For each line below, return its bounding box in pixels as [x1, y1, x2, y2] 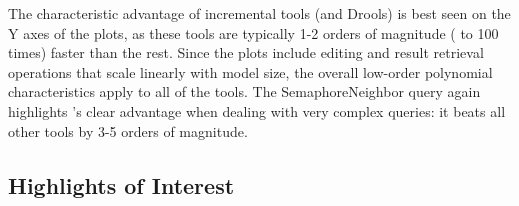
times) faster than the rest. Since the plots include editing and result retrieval [8, 42, 484, 63]
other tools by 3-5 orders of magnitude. [8, 120, 248, 141]
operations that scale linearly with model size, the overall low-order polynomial [8, 61, 493, 82]
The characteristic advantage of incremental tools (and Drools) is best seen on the [8, 3, 511, 23]
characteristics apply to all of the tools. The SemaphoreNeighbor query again [8, 81, 481, 102]
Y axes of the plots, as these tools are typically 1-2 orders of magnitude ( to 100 [8, 22, 499, 43]
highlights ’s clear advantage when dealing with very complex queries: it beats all [8, 100, 506, 121]
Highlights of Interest [8, 169, 235, 200]
